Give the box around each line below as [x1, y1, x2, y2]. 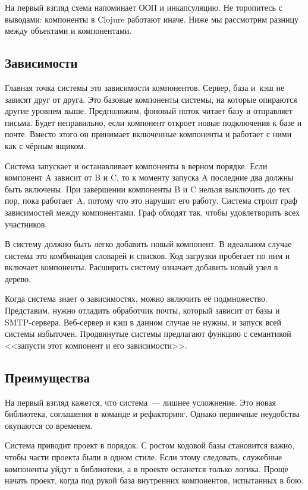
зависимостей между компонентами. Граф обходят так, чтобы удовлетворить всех [5, 206, 300, 218]
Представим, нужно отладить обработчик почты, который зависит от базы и [5, 304, 280, 317]
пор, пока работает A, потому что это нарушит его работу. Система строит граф [5, 194, 298, 207]
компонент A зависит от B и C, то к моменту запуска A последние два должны [5, 171, 294, 184]
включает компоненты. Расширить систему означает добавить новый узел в [5, 261, 278, 273]
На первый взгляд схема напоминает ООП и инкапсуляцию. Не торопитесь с [5, 1, 282, 13]
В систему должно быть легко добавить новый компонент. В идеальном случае [5, 238, 292, 250]
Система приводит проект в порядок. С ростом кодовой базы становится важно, [5, 439, 295, 451]
